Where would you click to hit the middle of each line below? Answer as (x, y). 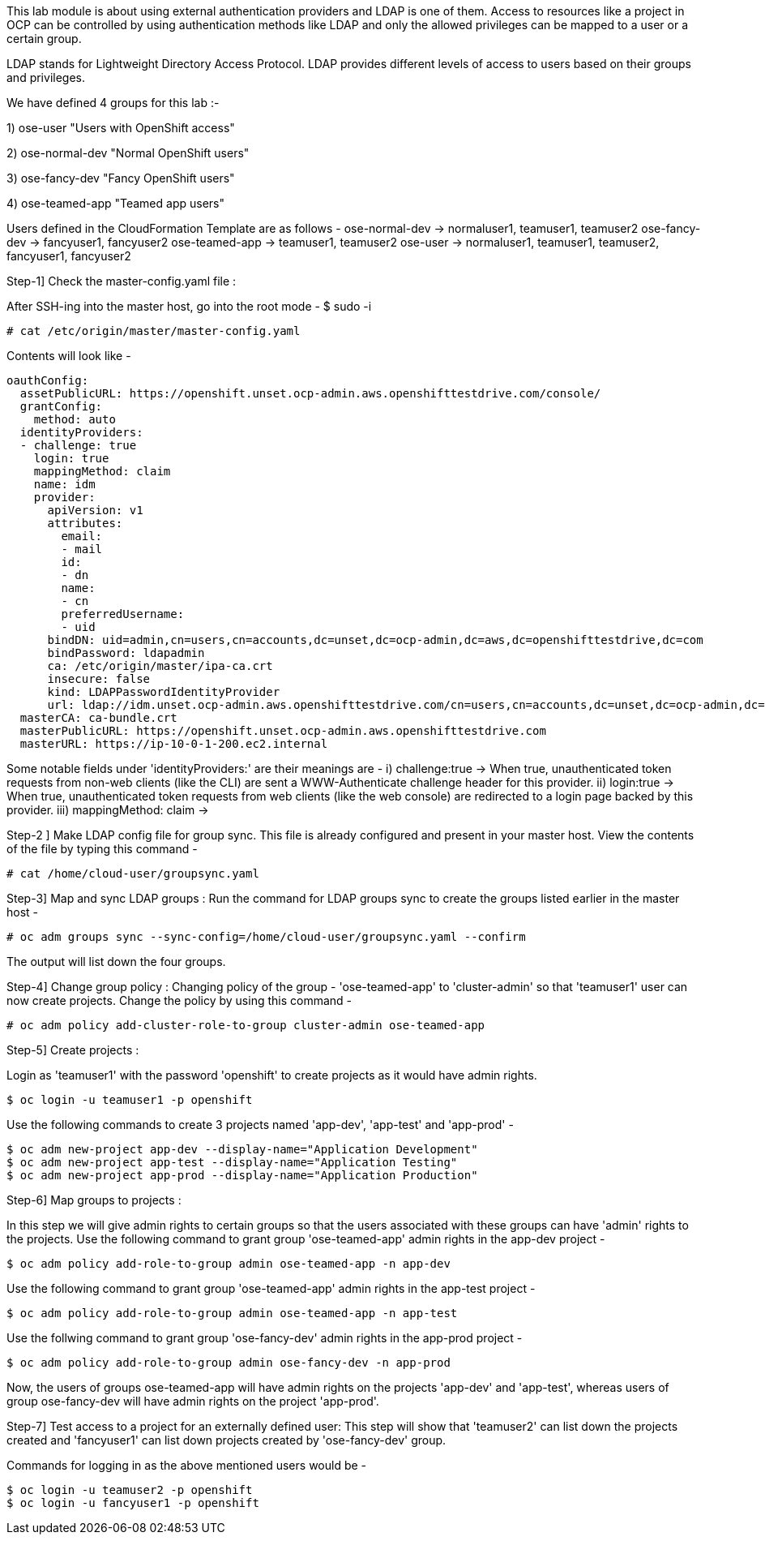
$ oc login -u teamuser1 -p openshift (130, 1100)
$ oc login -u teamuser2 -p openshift (130, 1490)
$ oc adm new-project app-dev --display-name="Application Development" (242, 1149)
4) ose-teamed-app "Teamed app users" (115, 203)
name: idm (64, 484)
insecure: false (99, 679)
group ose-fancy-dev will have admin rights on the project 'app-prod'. (193, 1401)
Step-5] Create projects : (73, 1050)
